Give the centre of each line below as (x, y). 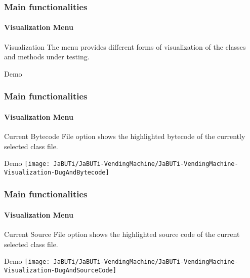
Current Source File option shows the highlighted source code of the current (122, 234)
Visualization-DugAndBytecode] (57, 172)
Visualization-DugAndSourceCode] (60, 271)
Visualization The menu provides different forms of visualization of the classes (125, 46)
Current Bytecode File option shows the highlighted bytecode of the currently (125, 136)
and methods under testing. (47, 57)
